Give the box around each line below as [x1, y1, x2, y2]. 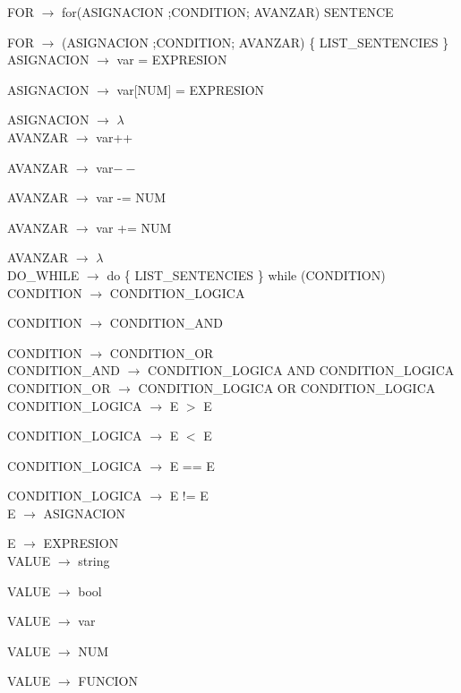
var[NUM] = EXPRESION [116, 80, 265, 98]
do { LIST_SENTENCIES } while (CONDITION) [107, 265, 386, 284]
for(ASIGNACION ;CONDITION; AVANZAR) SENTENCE [62, 3, 394, 21]
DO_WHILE [7, 265, 80, 284]
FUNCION [78, 672, 138, 690]
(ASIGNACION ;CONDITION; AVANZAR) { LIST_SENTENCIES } [62, 32, 449, 51]
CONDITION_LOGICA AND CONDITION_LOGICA [148, 361, 455, 380]
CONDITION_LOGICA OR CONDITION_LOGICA [138, 378, 436, 397]
